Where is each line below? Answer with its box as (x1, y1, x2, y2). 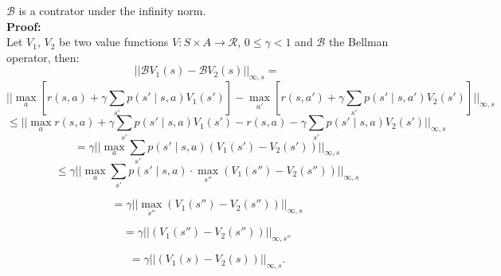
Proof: (6, 17, 41, 34)
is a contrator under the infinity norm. (18, 2, 206, 18)
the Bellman (328, 33, 389, 50)
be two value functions (59, 33, 169, 50)
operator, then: (6, 49, 80, 65)
